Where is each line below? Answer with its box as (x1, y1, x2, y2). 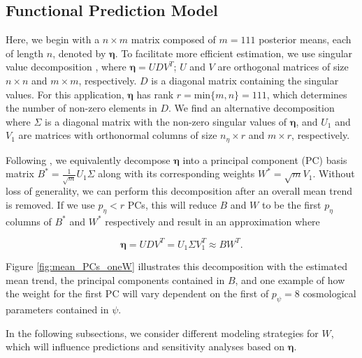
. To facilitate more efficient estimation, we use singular (115, 45, 353, 60)
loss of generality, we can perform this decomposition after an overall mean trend (6, 184, 352, 198)
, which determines (266, 87, 347, 101)
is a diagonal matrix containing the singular (151, 73, 339, 87)
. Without (312, 166, 355, 181)
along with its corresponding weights (98, 166, 255, 181)
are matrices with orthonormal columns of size (18, 128, 217, 142)
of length (6, 45, 44, 60)
